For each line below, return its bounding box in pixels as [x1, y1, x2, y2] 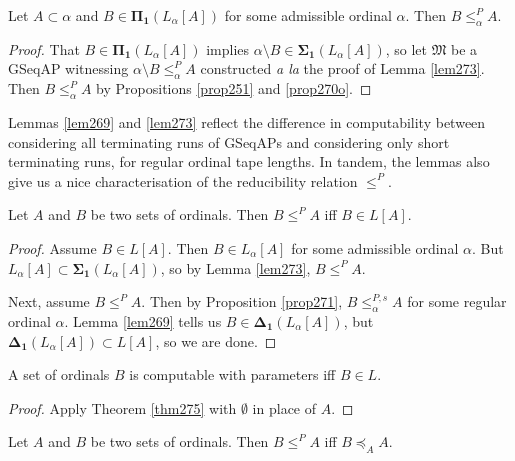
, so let [385, 38, 428, 59]
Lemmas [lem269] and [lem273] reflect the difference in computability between [8, 111, 486, 132]
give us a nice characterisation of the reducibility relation [8, 170, 358, 191]
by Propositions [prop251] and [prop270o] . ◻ [96, 78, 372, 99]
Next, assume [8, 291, 90, 312]
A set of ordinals [8, 364, 110, 385]
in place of [252, 397, 317, 418]
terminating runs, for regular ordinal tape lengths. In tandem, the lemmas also [8, 151, 490, 172]
